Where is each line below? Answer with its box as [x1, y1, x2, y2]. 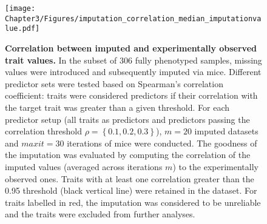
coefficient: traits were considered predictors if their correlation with [5, 89, 258, 102]
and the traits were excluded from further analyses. [5, 208, 195, 220]
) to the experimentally [172, 160, 259, 173]
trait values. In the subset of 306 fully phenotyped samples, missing [5, 53, 262, 66]
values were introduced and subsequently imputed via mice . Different [5, 65, 262, 78]
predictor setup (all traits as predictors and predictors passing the [5, 113, 250, 125]
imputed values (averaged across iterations [5, 160, 163, 173]
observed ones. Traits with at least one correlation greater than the [5, 172, 254, 185]
